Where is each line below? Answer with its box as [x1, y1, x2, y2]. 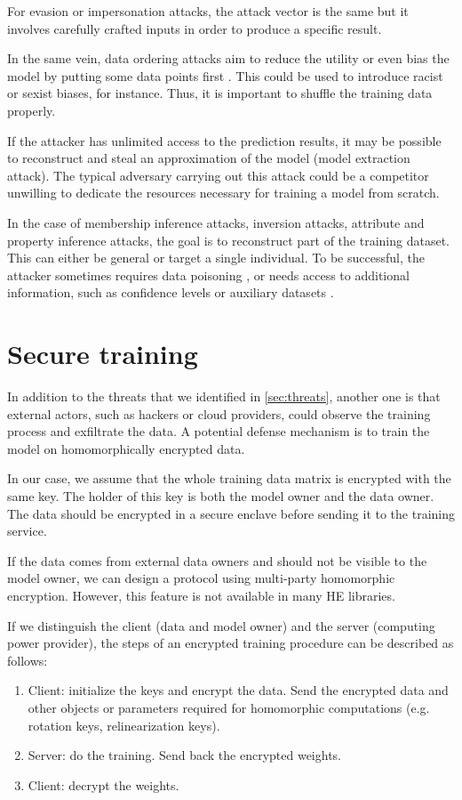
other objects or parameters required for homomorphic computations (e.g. [28, 698, 430, 716]
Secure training [7, 335, 198, 372]
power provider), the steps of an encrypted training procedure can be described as [7, 634, 454, 652]
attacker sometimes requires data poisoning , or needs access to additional [7, 265, 410, 284]
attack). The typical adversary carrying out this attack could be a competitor [7, 166, 429, 184]
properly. [7, 101, 56, 119]
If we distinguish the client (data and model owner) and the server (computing [7, 616, 435, 634]
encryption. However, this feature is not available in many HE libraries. [7, 586, 395, 604]
